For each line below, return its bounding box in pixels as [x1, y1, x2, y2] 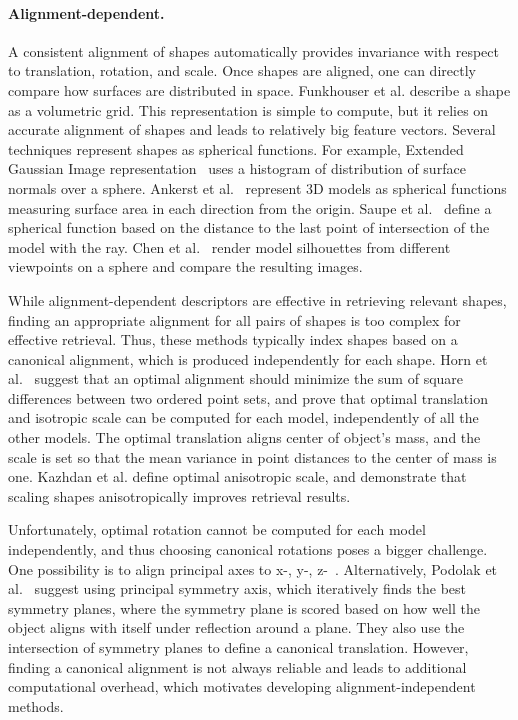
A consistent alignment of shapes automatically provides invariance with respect [8, 40, 499, 61]
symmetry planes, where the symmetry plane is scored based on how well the [8, 597, 480, 618]
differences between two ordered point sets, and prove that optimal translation [8, 387, 488, 408]
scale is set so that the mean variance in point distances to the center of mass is [8, 446, 497, 467]
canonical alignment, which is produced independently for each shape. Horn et [8, 348, 488, 369]
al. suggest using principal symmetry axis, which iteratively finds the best [8, 578, 467, 599]
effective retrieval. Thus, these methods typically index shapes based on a [8, 329, 458, 350]
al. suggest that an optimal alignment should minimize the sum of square [8, 368, 464, 389]
